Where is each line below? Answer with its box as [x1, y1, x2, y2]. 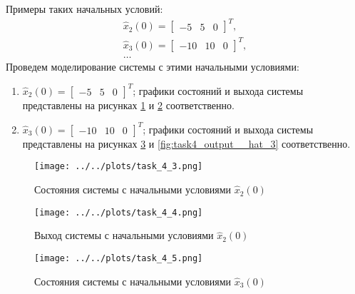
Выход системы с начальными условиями [34, 228, 214, 243]
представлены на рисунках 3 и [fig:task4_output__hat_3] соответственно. [22, 136, 351, 151]
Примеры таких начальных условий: [6, 1, 163, 16]
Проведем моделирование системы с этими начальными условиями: [6, 59, 299, 73]
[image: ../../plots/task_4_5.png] [34, 253, 203, 263]
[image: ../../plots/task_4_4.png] [34, 207, 203, 218]
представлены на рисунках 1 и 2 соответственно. [22, 97, 235, 112]
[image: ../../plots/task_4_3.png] [34, 161, 203, 172]
